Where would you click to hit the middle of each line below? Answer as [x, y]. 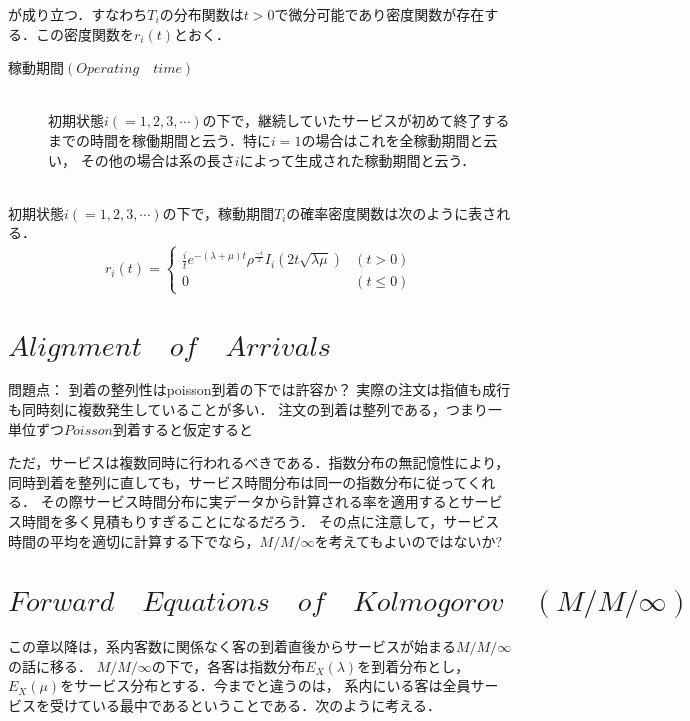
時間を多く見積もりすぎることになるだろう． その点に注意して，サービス [260, 520]
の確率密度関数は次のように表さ [391, 212]
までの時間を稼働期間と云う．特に [159, 139]
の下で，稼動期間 [218, 212]
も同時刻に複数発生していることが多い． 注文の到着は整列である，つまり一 [255, 409]
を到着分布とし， [413, 665]
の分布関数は [201, 14]
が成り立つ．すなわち [78, 14]
